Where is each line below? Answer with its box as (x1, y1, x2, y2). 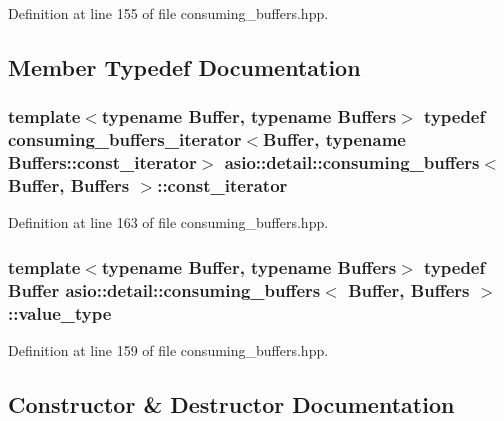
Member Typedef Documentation (8, 51, 361, 82)
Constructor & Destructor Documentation (8, 389, 455, 419)
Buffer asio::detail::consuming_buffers (8, 277, 321, 302)
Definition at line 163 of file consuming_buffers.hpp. (8, 212, 329, 233)
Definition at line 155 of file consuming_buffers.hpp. (8, 3, 329, 23)
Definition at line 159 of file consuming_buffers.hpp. (8, 340, 329, 361)
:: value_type (8, 300, 112, 325)
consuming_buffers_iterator (8, 127, 242, 152)
